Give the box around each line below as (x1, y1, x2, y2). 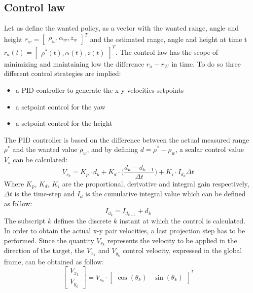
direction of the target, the (4, 245, 85, 256)
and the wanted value (12, 144, 77, 154)
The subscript (4, 216, 46, 226)
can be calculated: (13, 154, 68, 165)
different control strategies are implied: (4, 68, 121, 78)
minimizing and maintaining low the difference (4, 58, 145, 69)
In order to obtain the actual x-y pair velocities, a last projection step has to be (4, 225, 245, 235)
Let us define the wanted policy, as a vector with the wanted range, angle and (4, 23, 239, 33)
